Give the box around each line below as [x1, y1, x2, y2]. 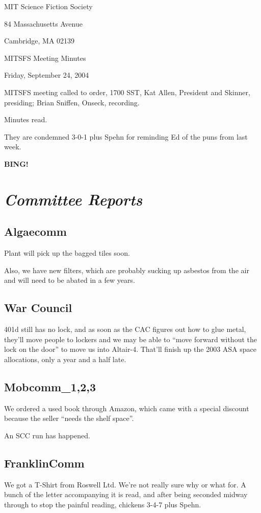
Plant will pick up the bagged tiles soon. [4, 248, 130, 258]
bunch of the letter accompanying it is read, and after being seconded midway [4, 489, 248, 500]
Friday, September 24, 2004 [4, 70, 89, 80]
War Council [4, 300, 72, 316]
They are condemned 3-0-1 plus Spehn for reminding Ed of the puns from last [4, 131, 248, 142]
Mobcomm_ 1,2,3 [4, 378, 96, 394]
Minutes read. [4, 114, 47, 125]
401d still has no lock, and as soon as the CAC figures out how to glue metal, [4, 324, 246, 334]
